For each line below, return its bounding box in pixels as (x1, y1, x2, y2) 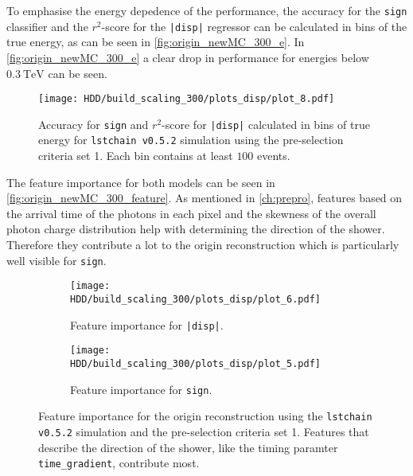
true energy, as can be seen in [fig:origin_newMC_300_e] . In (6, 33, 305, 50)
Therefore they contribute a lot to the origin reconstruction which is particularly (6, 236, 399, 253)
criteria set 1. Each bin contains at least (38, 147, 233, 164)
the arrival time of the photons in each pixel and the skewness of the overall (6, 205, 376, 221)
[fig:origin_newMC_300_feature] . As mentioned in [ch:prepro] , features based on (6, 189, 403, 206)
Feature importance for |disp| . (70, 316, 224, 333)
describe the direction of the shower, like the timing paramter (38, 439, 338, 455)
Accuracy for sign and (38, 115, 149, 132)
